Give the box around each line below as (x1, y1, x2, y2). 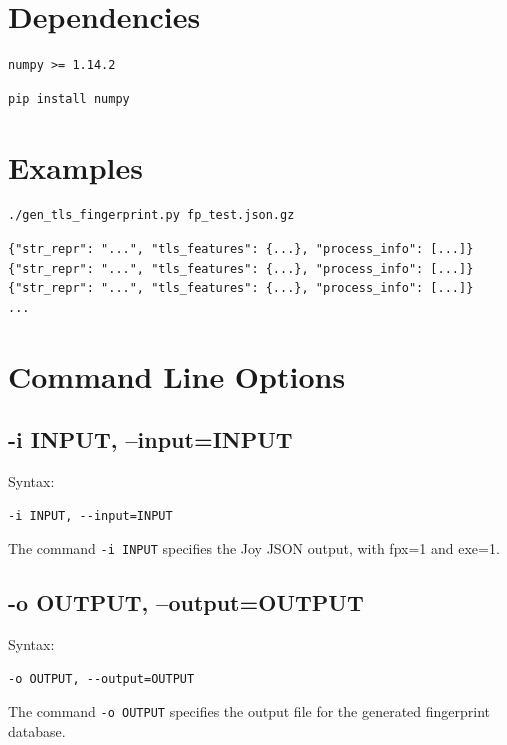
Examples (8, 146, 143, 187)
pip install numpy (8, 91, 130, 106)
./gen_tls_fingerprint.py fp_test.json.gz (8, 208, 295, 223)
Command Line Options (8, 355, 346, 396)
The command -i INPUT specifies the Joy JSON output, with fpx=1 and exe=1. (8, 538, 500, 559)
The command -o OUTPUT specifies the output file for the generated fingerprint (8, 701, 491, 722)
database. (8, 720, 66, 741)
